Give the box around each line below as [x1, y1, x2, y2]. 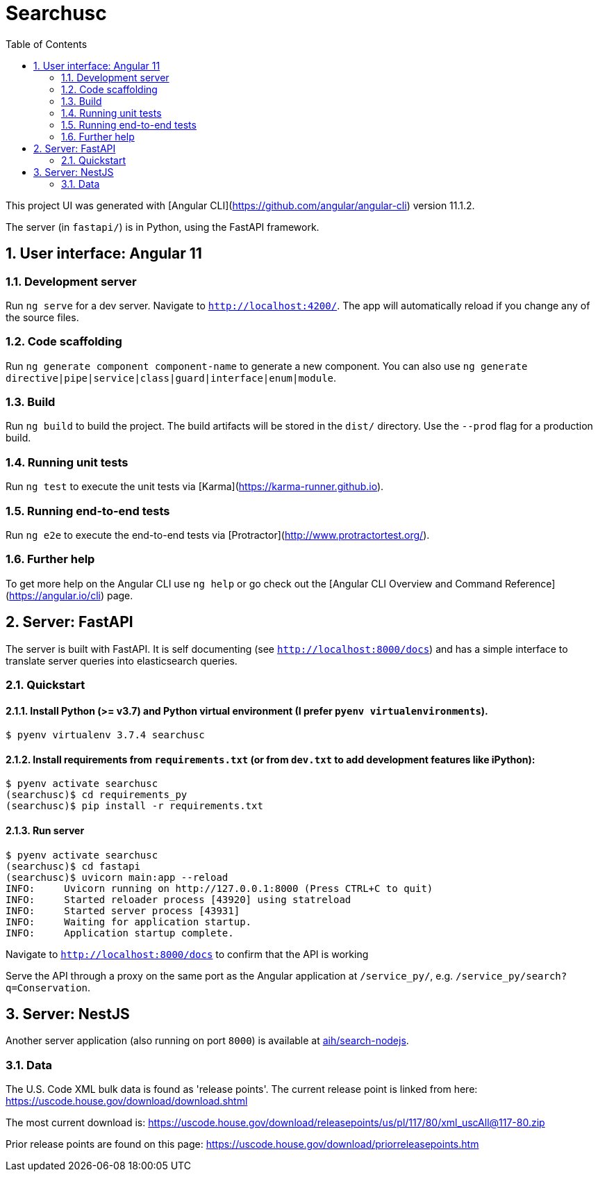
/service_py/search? [456, 970, 567, 982]
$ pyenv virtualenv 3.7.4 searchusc [6, 729, 205, 741]
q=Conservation [6, 982, 88, 993]
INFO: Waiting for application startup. [6, 916, 252, 927]
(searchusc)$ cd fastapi [6, 860, 140, 872]
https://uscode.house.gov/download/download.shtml [6, 1095, 248, 1107]
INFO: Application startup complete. [6, 927, 234, 939]
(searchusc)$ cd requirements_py [6, 789, 188, 801]
